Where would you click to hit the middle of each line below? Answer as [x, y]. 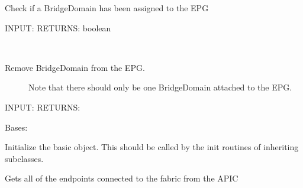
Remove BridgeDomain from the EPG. [75, 67]
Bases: [16, 127]
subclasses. [24, 158]
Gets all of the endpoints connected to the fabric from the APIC [122, 178]
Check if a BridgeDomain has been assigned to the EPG [107, 8]
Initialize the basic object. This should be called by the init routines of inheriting [152, 147]
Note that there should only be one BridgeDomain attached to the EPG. [160, 87]
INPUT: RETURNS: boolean [58, 27]
